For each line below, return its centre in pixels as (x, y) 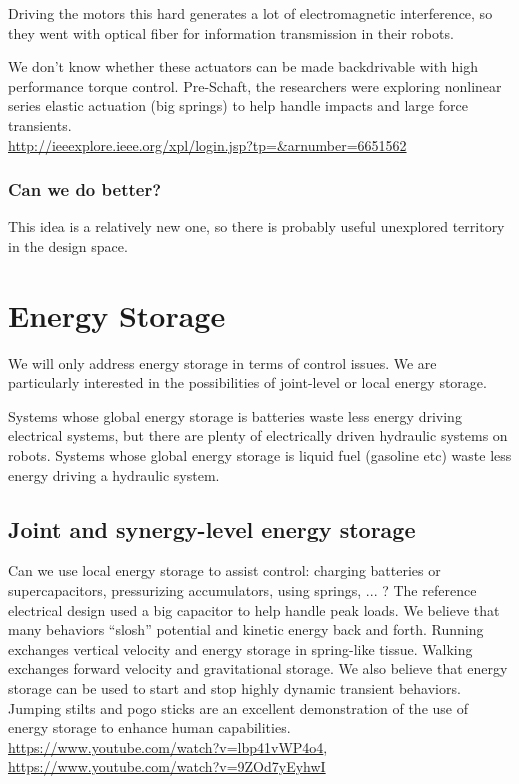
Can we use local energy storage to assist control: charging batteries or (224, 570)
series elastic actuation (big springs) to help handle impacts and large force (238, 105)
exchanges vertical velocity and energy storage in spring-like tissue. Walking (240, 648)
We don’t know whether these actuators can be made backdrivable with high (243, 66)
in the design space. (68, 245)
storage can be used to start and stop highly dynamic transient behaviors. (234, 688)
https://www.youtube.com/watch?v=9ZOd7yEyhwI (167, 766)
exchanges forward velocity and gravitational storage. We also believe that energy (258, 668)
